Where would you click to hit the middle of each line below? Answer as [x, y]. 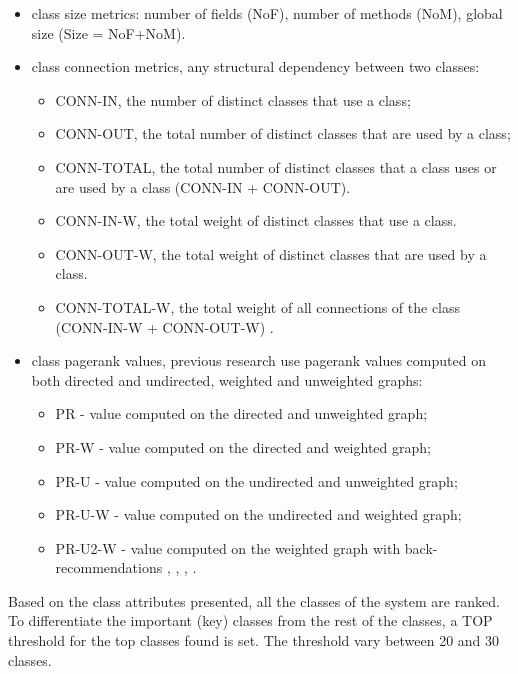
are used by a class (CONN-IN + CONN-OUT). [203, 186]
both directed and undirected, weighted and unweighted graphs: [227, 379]
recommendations [109, 567]
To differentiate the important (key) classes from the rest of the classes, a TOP [250, 620]
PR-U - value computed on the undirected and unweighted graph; [256, 480]
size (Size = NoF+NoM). [108, 32]
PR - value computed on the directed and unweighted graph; [241, 413]
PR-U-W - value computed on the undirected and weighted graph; [258, 514]
